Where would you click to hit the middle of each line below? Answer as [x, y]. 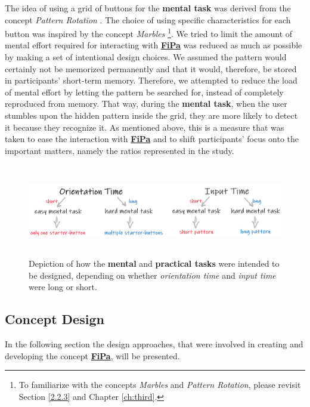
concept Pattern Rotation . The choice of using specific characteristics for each [148, 19]
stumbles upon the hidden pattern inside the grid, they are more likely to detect [151, 115]
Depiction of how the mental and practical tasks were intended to [154, 263]
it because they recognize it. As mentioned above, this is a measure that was [145, 127]
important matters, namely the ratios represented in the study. [120, 150]
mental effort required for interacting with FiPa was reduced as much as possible [154, 45]
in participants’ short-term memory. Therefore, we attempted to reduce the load [151, 80]
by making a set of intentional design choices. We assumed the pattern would [146, 57]
